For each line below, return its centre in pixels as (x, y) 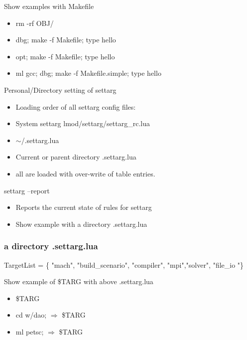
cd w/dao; (31, 315)
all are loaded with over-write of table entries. (85, 173)
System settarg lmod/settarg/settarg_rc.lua (83, 123)
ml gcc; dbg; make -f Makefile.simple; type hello (88, 73)
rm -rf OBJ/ (35, 23)
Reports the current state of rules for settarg (84, 207)
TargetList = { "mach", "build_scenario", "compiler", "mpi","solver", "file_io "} (124, 264)
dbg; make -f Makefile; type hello (66, 40)
